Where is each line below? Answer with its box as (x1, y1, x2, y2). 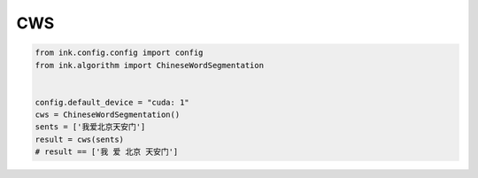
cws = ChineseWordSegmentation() (35, 110, 181, 120)
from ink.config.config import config (35, 48, 204, 58)
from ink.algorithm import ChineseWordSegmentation (35, 60, 265, 70)
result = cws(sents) (35, 134, 124, 144)
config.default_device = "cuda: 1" (35, 97, 189, 107)
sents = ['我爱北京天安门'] (35, 122, 146, 132)
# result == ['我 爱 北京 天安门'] (35, 147, 179, 157)
